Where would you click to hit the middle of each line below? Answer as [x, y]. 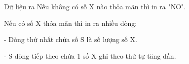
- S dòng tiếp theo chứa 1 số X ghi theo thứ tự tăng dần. [90, 55]
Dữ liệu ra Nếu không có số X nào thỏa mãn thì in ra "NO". [95, 6]
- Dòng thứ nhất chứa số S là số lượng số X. [71, 39]
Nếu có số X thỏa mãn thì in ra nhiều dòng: [71, 23]
